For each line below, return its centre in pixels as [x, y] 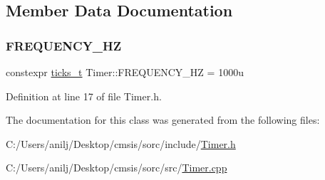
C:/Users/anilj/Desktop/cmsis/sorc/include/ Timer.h [121, 143]
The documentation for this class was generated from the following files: [163, 120]
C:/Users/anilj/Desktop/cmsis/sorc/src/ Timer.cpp [117, 168]
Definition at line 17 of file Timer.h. [84, 96]
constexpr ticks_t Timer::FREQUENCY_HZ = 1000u [125, 72]
